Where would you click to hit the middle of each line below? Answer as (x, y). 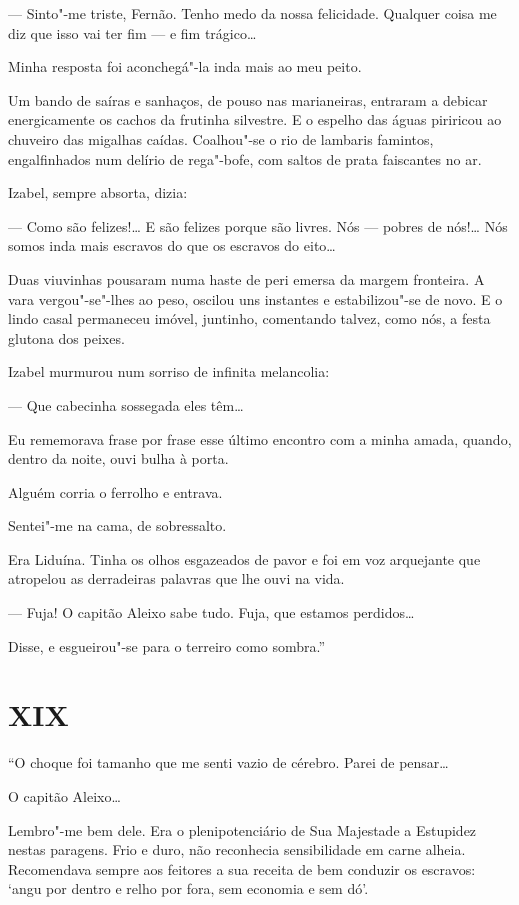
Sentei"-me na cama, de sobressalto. (117, 525)
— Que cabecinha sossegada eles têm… (126, 404)
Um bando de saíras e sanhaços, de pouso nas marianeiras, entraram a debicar (248, 99)
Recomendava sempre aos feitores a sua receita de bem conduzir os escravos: (242, 868)
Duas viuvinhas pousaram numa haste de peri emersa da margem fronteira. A (246, 278)
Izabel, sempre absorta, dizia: (98, 192)
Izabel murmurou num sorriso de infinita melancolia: (169, 371)
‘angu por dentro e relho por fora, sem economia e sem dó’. (188, 888)
